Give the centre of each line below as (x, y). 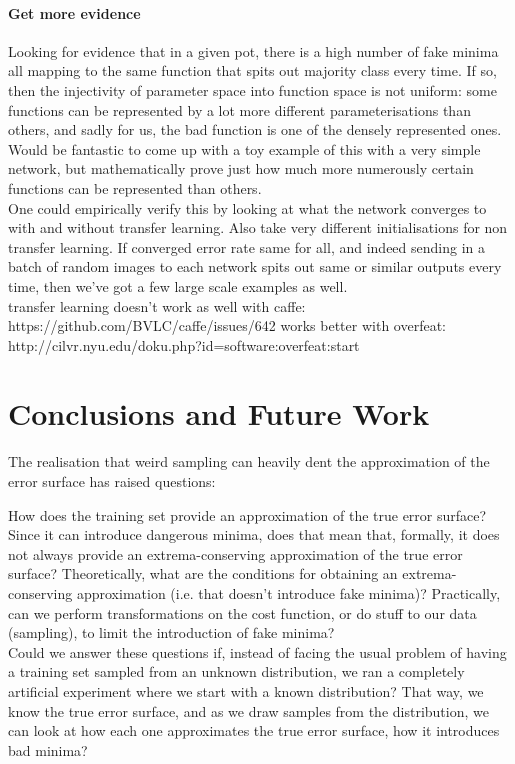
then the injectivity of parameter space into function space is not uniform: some (252, 89)
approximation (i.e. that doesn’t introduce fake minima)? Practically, (288, 592)
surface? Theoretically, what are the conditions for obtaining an (203, 573)
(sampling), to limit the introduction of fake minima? (171, 632)
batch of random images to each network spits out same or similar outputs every (255, 266)
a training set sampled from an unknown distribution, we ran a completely (236, 671)
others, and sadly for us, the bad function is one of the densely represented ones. (255, 129)
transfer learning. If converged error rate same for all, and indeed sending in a (246, 246)
